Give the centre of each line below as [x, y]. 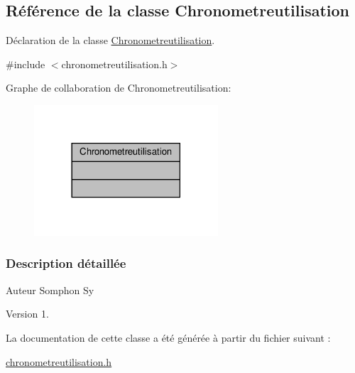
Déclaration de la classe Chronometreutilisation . [110, 40]
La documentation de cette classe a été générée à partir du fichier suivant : [168, 337]
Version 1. [27, 314]
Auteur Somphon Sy [50, 290]
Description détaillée [66, 263]
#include [26, 64]
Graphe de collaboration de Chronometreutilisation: [119, 88]
